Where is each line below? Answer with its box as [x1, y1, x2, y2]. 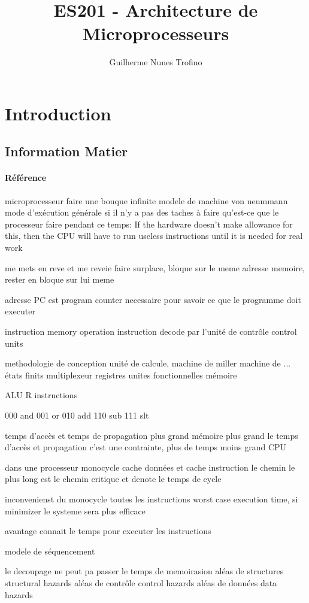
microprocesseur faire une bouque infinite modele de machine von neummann [5, 194, 288, 207]
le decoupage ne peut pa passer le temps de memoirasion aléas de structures [5, 565, 284, 577]
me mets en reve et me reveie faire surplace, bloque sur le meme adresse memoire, [5, 261, 305, 274]
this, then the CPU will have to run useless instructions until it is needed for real [5, 229, 303, 242]
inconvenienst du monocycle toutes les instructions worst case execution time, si [5, 492, 298, 505]
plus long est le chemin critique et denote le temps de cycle [5, 472, 222, 485]
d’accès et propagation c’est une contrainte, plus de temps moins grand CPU [5, 441, 287, 453]
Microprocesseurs [82, 21, 229, 46]
